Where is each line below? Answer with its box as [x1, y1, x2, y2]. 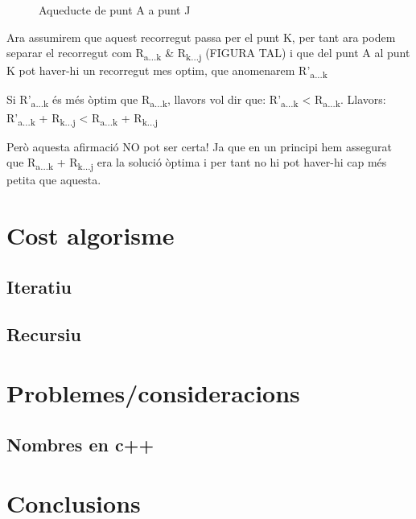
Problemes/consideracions [6, 377, 300, 410]
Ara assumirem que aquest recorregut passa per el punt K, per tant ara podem [6, 28, 396, 45]
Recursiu [6, 321, 81, 346]
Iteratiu [6, 274, 72, 299]
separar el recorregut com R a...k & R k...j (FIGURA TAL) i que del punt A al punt [6, 44, 410, 63]
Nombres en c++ [6, 431, 154, 456]
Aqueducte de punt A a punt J [39, 2, 191, 18]
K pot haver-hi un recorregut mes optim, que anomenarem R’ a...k [6, 62, 328, 81]
